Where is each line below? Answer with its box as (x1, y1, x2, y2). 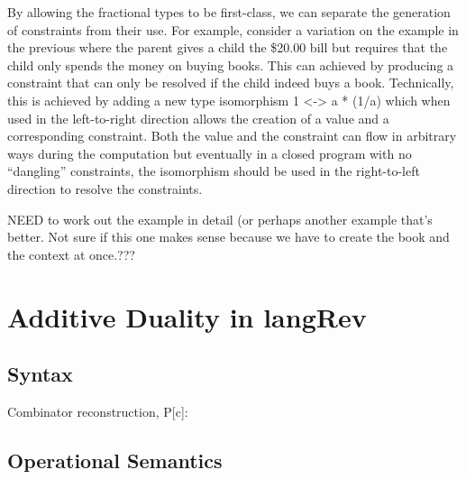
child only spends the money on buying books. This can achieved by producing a (7, 55, 454, 74)
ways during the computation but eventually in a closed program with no (7, 143, 412, 162)
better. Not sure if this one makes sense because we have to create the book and (7, 227, 450, 246)
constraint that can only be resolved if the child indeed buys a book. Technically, (7, 73, 454, 92)
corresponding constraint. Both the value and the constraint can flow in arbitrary (7, 126, 457, 145)
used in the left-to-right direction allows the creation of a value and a (7, 108, 389, 127)
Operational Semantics (7, 446, 223, 474)
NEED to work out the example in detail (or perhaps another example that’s (7, 209, 433, 228)
